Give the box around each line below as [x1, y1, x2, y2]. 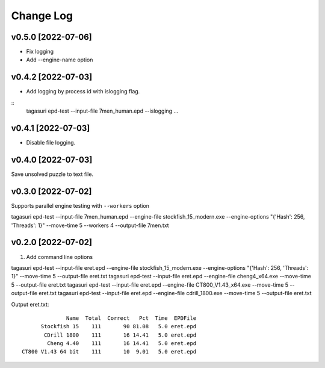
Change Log [11, 9, 73, 22]
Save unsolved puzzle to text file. [11, 170, 93, 178]
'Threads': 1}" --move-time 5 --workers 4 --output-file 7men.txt [11, 222, 169, 229]
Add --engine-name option [26, 56, 93, 63]
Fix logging [26, 48, 54, 55]
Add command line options [26, 253, 93, 260]
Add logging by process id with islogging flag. [26, 88, 140, 95]
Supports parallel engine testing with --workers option [11, 202, 150, 209]
